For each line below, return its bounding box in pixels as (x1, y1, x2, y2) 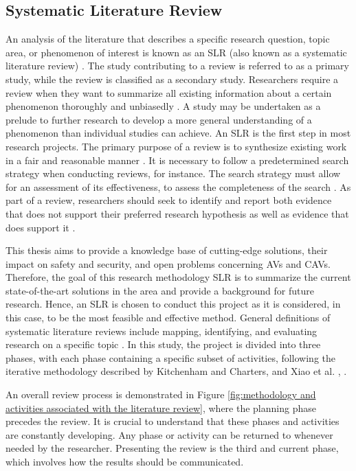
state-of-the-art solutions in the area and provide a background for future (5, 283, 314, 297)
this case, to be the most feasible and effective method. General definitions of (5, 310, 331, 325)
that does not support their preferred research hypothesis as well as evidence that (5, 206, 349, 220)
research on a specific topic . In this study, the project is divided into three (5, 337, 321, 352)
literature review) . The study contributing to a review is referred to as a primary (5, 58, 349, 73)
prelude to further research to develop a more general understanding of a (5, 112, 312, 126)
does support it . (5, 220, 76, 234)
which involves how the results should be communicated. (5, 455, 244, 469)
